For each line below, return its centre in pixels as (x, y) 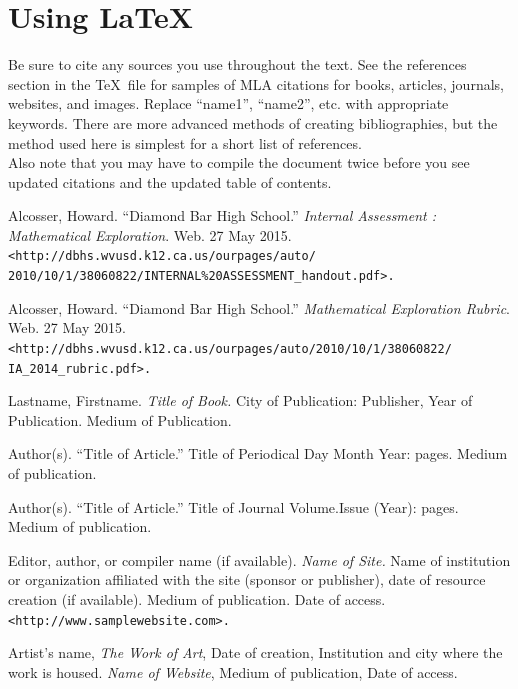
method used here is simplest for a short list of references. (185, 142)
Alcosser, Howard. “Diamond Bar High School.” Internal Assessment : (222, 215)
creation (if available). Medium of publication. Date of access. (197, 599)
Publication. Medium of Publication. (120, 419)
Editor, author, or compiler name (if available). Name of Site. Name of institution (259, 559)
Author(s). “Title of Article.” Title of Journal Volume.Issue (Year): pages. (233, 506)
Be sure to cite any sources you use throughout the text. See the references (237, 64)
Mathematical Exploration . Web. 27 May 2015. (150, 234)
